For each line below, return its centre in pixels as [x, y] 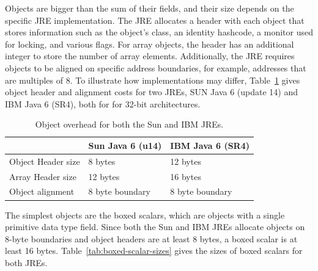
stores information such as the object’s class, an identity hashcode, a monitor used [159, 32]
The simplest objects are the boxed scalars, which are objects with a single [145, 215]
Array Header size [43, 176]
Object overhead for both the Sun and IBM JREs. [129, 124]
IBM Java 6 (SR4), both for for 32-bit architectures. [103, 103]
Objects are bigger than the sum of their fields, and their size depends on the [150, 8]
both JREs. [26, 262]
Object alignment [42, 191]
